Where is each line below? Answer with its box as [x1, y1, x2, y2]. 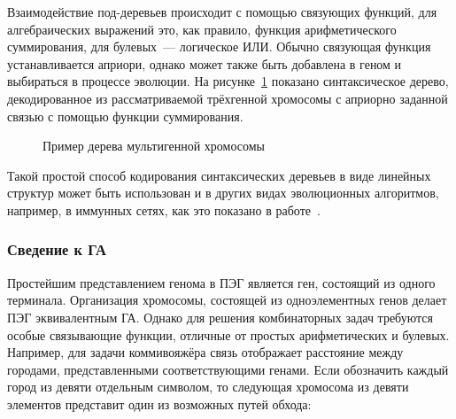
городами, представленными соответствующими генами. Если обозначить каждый [7, 360, 449, 378]
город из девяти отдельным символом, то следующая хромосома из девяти [7, 377, 409, 396]
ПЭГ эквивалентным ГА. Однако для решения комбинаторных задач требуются [7, 307, 433, 326]
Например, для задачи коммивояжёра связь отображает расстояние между [7, 343, 404, 361]
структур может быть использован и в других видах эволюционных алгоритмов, [7, 183, 439, 202]
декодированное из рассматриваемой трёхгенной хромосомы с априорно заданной [7, 89, 448, 107]
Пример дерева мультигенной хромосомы [43, 136, 265, 155]
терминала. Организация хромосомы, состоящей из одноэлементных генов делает [7, 291, 447, 309]
